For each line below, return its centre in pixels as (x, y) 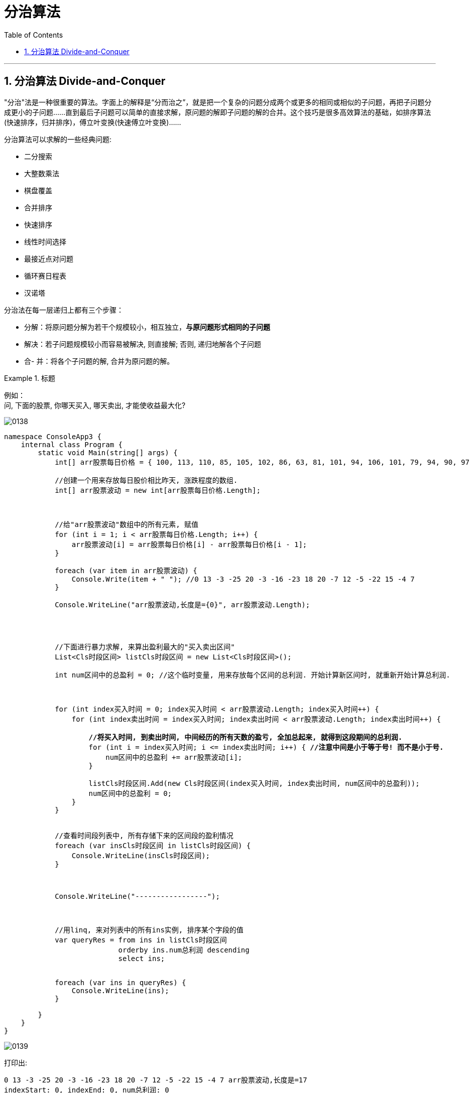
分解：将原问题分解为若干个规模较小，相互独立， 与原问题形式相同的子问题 (147, 327)
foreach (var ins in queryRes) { (121, 982)
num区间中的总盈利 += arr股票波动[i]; (174, 757)
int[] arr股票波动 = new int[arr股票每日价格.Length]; (158, 490)
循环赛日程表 (45, 276)
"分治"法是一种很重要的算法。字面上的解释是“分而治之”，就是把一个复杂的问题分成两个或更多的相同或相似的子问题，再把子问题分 (218, 102)
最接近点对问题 (49, 258)
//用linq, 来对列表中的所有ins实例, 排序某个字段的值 (149, 930)
